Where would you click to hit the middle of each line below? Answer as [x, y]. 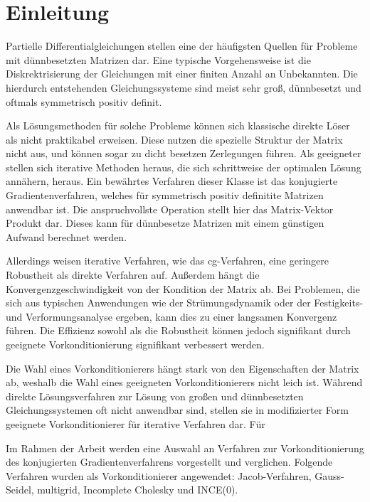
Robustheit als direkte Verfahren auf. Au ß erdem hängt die [133, 275]
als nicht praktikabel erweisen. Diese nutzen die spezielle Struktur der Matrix [174, 139]
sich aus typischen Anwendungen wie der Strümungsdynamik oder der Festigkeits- [185, 303]
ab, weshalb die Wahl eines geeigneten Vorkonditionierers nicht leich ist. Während [184, 382]
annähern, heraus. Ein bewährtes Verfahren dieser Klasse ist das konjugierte [172, 181]
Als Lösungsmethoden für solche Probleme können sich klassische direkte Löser [178, 125]
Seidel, [20, 490]
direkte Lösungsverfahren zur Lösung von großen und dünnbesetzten [155, 396]
